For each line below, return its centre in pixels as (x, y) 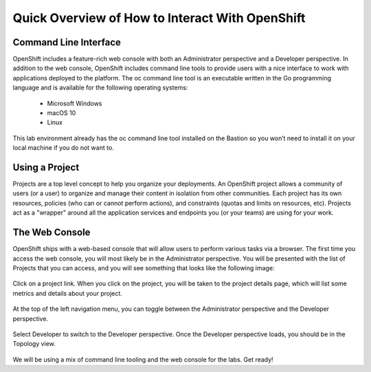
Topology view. (34, 344)
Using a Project (46, 167)
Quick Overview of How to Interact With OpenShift (159, 18)
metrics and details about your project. (68, 293)
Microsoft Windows (75, 103)
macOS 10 (61, 113)
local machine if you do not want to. (64, 148)
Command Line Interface (67, 42)
